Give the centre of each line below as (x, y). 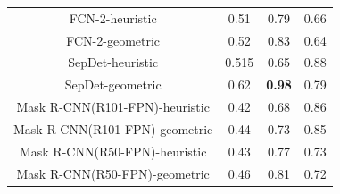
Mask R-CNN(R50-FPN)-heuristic (113, 151)
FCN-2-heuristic (113, 17)
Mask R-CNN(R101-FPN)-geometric (113, 128)
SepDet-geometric (113, 84)
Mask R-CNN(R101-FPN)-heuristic (113, 107)
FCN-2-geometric (113, 40)
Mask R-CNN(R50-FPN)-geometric (113, 173)
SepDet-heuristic (113, 62)
